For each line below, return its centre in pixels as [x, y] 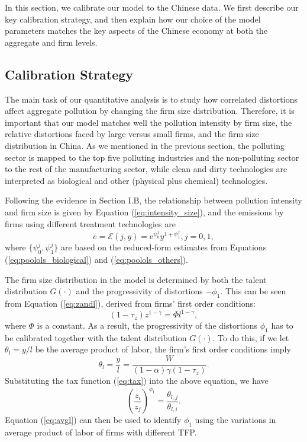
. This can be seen [253, 291]
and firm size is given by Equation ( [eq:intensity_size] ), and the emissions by [144, 212]
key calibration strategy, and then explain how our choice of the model [133, 19]
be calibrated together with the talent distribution [96, 337]
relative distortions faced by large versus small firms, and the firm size [132, 134]
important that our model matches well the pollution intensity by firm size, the [148, 122]
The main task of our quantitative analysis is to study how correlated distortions [151, 99]
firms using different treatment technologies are [90, 223]
